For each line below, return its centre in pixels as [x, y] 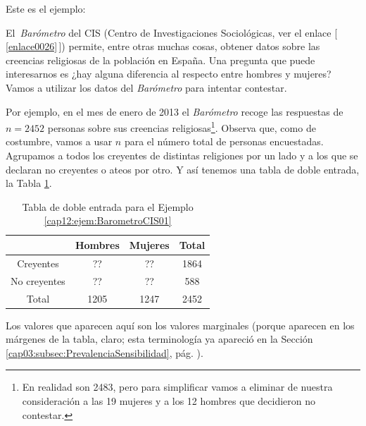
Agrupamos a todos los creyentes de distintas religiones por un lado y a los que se [182, 155]
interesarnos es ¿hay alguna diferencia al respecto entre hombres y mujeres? [169, 74]
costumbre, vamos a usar [59, 141]
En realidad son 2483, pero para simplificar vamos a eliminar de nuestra [177, 387]
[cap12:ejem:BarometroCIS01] [108, 220]
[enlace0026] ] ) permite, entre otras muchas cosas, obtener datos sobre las [163, 46]
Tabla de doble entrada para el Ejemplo [108, 206]
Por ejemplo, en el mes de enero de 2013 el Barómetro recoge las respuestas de [175, 111]
